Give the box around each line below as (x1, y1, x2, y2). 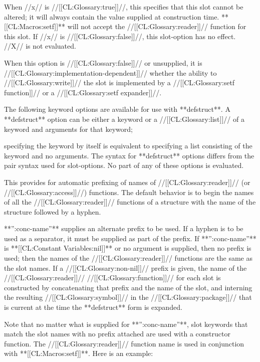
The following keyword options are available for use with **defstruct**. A (4, 104, 230, 114)
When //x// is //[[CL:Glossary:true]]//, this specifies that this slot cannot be (4, 2, 243, 12)
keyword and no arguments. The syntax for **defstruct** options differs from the (4, 150, 254, 160)
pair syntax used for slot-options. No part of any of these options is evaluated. (4, 160, 244, 170)
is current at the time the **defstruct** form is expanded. (4, 302, 182, 312)
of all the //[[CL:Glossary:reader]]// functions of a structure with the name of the (4, 197, 256, 207)
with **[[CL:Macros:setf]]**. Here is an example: (4, 348, 153, 358)
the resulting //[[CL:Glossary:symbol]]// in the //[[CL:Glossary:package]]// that (4, 292, 252, 302)
